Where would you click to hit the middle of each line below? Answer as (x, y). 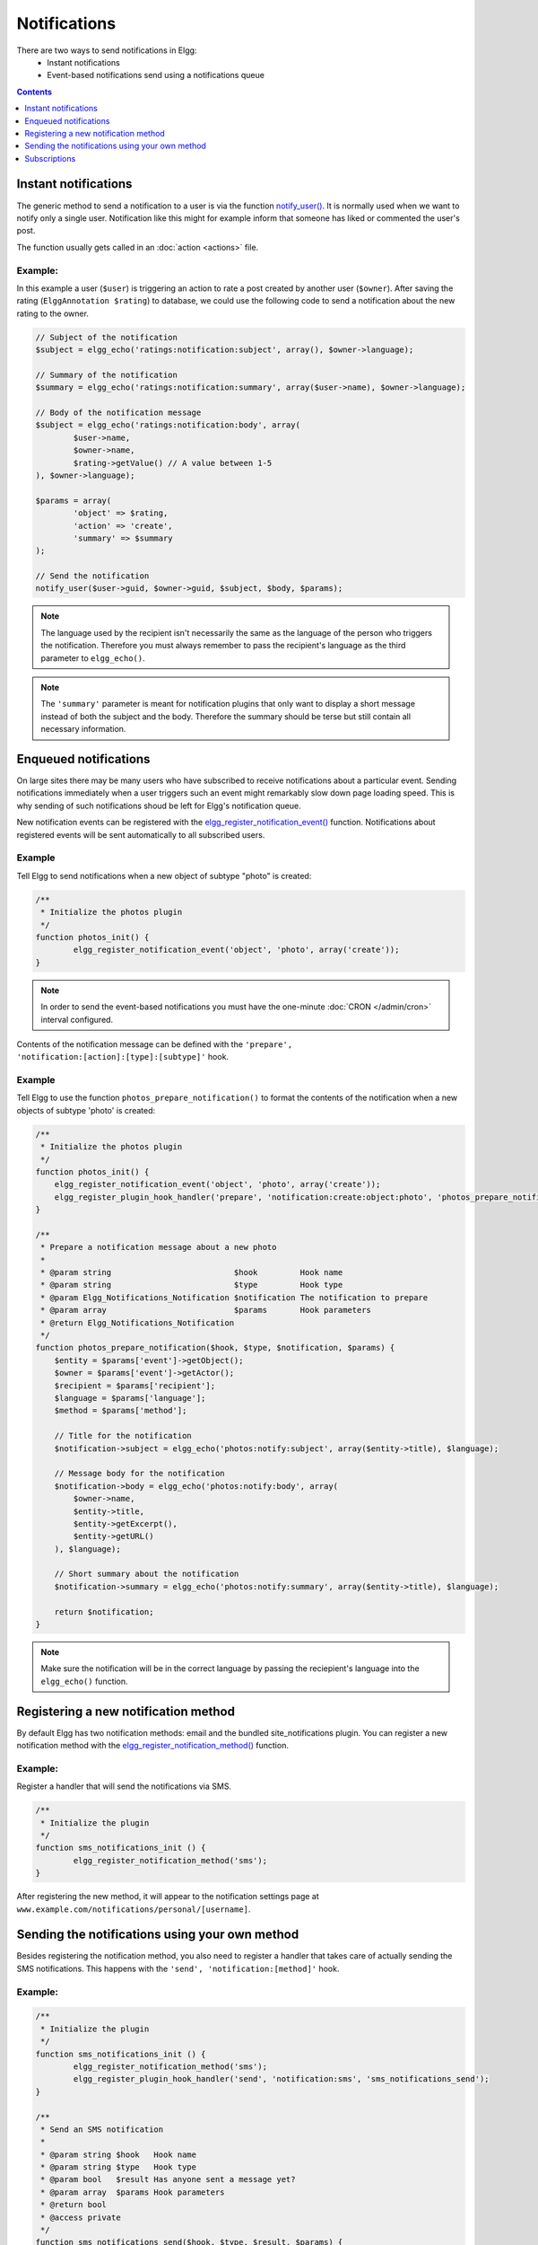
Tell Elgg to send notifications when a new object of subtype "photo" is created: (164, 876)
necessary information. (83, 729)
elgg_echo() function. (85, 1681)
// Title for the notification (123, 1436)
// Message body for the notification (139, 1474)
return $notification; (104, 1611)
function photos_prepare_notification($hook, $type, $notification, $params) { (215, 1348)
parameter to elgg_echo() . (93, 658)
